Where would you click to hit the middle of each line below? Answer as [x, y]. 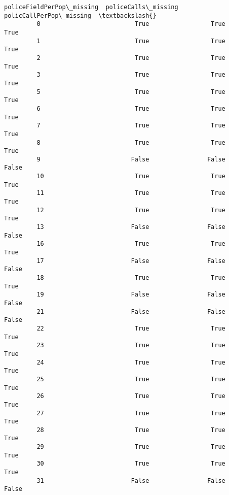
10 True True [131, 176]
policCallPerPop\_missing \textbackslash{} [80, 15]
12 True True [131, 210]
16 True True [131, 244]
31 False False [131, 481]
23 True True [131, 345]
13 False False [131, 227]
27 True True [131, 413]
